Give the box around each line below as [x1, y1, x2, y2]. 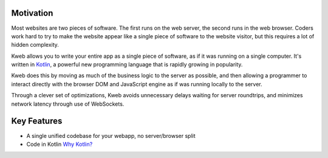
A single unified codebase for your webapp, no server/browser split [26, 132, 196, 139]
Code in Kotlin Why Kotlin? [26, 140, 93, 148]
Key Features [11, 116, 63, 126]
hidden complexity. [11, 41, 59, 49]
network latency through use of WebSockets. [11, 100, 125, 108]
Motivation [11, 8, 53, 18]
